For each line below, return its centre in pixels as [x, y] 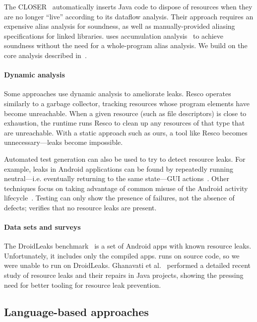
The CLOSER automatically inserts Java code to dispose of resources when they [128, 6]
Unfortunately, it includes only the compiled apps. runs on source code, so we [122, 255]
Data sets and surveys [42, 227]
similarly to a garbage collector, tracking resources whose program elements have [127, 103]
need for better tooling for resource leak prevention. [83, 285]
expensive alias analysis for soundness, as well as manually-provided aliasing [120, 26]
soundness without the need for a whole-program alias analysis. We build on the [126, 45]
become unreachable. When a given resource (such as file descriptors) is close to [125, 113]
